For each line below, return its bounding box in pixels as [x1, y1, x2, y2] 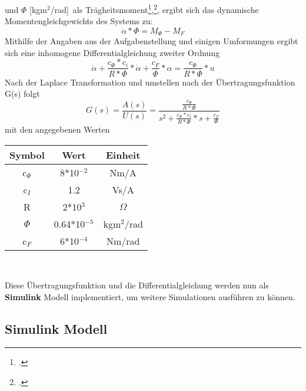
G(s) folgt [5, 87, 40, 100]
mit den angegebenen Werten [5, 123, 110, 135]
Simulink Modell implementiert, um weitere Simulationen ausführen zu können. [5, 290, 295, 303]
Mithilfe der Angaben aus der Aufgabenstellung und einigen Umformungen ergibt [5, 35, 298, 47]
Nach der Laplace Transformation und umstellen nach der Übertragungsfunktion [5, 75, 295, 88]
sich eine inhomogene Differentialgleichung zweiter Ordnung [5, 46, 220, 58]
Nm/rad [106, 234, 140, 248]
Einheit [106, 147, 141, 162]
